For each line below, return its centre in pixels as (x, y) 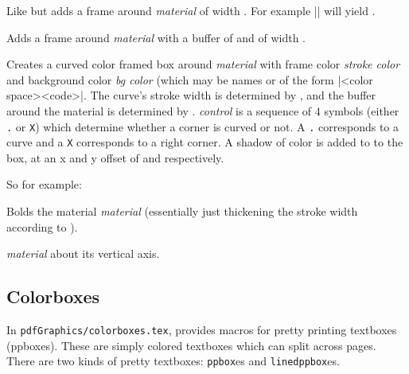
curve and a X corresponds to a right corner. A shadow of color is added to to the (205, 142)
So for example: (44, 184)
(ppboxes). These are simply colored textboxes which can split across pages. (191, 345)
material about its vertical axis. (83, 253)
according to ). (42, 226)
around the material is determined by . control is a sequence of (159, 110)
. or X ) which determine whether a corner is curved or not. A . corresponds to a (203, 126)
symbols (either (362, 110)
